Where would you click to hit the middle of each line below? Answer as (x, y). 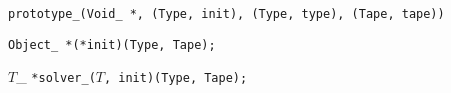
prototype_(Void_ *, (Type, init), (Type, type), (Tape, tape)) (226, 14)
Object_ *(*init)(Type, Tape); (112, 44)
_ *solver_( (56, 76)
